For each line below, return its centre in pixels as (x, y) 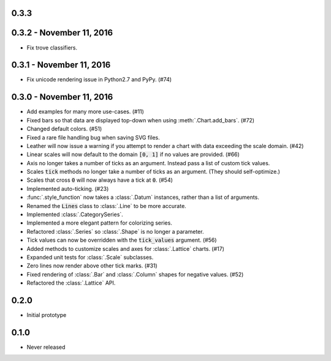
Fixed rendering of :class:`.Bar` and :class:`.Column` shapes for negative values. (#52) (135, 274)
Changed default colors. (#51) (64, 129)
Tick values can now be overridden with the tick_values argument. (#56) (122, 240)
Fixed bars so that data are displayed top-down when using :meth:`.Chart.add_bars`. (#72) (140, 120)
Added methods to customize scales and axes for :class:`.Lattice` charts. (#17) (126, 248)
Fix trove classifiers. (52, 47)
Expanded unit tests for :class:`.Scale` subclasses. (90, 257)
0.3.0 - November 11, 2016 (62, 97)
